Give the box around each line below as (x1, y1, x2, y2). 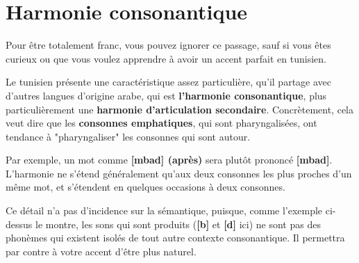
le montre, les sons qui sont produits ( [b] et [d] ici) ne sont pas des (35, 216, 321, 231)
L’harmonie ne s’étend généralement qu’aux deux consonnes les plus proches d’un (6, 166, 352, 180)
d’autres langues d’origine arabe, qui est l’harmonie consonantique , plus (6, 88, 327, 102)
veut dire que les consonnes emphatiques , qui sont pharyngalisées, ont (6, 115, 317, 130)
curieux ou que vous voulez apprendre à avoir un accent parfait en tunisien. (6, 51, 326, 65)
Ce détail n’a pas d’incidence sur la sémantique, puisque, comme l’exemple (6, 203, 323, 218)
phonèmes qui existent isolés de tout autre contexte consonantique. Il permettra (6, 230, 345, 245)
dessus (6, 216, 33, 231)
